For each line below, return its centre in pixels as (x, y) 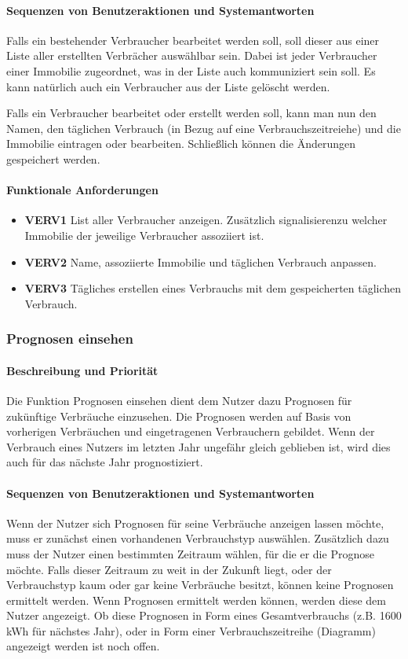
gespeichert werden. (53, 158)
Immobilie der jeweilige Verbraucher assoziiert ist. (144, 235)
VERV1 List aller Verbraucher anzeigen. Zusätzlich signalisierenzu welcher (206, 220)
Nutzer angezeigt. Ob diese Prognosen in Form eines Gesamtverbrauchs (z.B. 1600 (204, 615)
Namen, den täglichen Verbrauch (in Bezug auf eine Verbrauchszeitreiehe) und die (204, 128)
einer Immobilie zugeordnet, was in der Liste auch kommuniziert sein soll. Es (191, 70)
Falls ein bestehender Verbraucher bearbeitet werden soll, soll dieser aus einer (193, 40)
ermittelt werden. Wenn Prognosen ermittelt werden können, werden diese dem (196, 600)
